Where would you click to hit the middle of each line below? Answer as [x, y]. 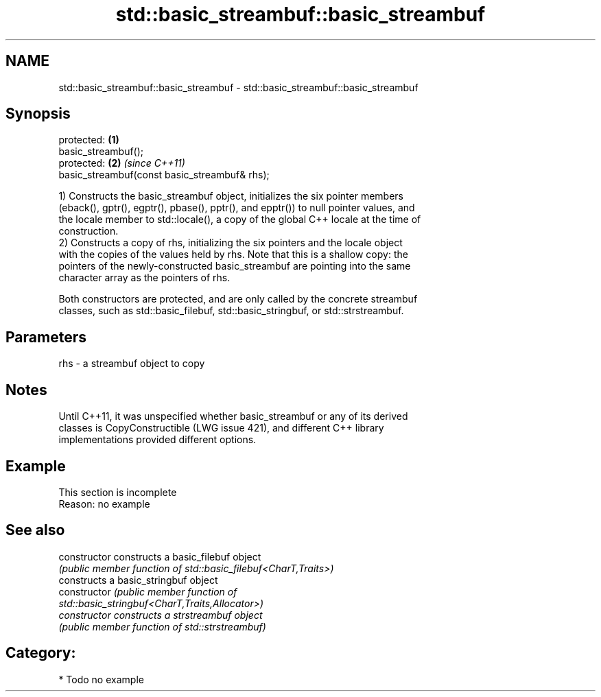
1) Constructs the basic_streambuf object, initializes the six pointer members [231, 196]
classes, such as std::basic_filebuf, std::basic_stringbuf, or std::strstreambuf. [231, 311]
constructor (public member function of [148, 591]
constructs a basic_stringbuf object [138, 580]
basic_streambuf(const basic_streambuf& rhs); [164, 175]
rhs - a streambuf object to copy [132, 364]
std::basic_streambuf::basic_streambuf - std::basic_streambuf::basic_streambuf [238, 87]
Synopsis [38, 114]
